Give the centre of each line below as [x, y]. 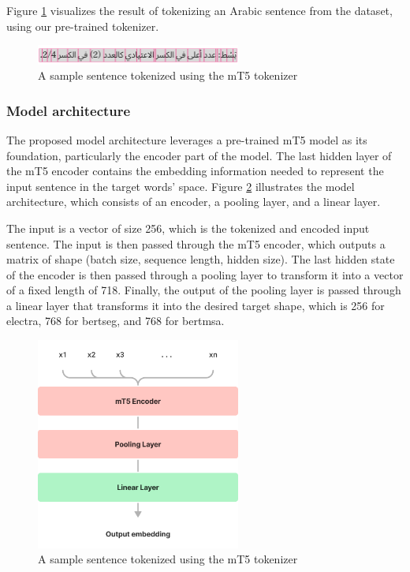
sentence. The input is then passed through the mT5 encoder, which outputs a [196, 243]
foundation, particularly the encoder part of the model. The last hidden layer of [199, 155]
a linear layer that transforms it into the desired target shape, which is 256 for [196, 305]
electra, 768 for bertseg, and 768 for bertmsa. [116, 321]
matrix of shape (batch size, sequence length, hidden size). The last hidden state [201, 259]
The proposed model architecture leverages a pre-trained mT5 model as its [187, 139]
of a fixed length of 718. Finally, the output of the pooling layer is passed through [204, 290]
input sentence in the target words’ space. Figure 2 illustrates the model [181, 186]
